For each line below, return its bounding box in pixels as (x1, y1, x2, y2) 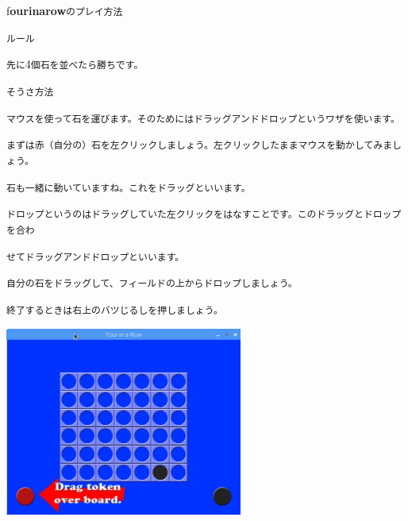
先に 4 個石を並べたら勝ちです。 (6, 56, 144, 72)
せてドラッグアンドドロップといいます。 (6, 251, 185, 263)
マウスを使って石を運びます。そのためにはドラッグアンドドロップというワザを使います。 (6, 113, 400, 125)
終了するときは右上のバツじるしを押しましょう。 (6, 304, 223, 316)
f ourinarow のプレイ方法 (6, 2, 123, 18)
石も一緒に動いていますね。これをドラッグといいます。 (6, 182, 251, 194)
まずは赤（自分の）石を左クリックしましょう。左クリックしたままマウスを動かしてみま (6, 140, 393, 152)
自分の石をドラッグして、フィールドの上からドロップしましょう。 (6, 278, 298, 290)
